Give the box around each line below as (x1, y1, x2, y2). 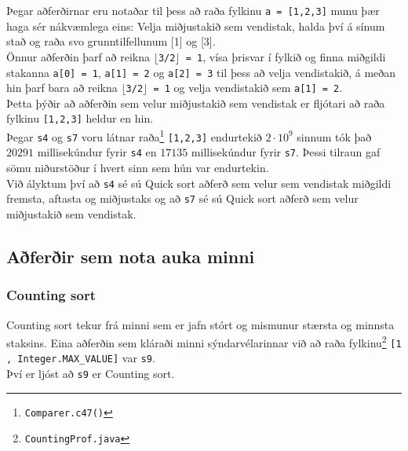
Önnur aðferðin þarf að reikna (6, 48, 150, 64)
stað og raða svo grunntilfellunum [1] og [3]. (6, 33, 216, 49)
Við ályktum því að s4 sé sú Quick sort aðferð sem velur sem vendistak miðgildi (6, 174, 392, 191)
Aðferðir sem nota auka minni (6, 244, 255, 268)
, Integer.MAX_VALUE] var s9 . (6, 350, 155, 366)
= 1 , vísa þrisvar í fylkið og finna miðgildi (185, 48, 386, 64)
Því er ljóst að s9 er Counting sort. (6, 365, 175, 382)
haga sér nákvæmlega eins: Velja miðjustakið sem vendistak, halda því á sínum (6, 17, 385, 34)
